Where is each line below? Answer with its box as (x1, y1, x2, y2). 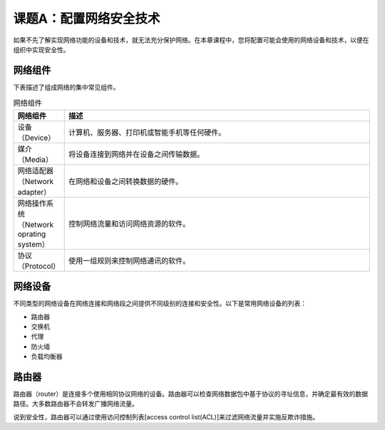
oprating (17, 229, 46, 239)
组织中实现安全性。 (13, 45, 70, 53)
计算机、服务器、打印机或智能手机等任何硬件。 (68, 127, 226, 137)
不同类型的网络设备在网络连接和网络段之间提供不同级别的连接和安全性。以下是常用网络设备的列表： (13, 300, 307, 308)
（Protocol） (17, 261, 61, 271)
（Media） (17, 154, 53, 164)
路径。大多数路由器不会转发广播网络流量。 (13, 399, 138, 408)
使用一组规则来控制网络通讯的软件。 (68, 255, 190, 265)
